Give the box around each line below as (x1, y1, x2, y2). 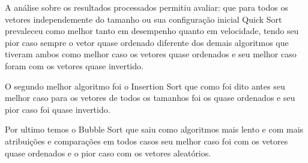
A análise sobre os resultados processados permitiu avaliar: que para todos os (5, 1, 288, 13)
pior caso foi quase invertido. (5, 103, 110, 115)
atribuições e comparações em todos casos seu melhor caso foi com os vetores (5, 134, 288, 147)
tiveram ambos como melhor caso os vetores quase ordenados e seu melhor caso (5, 48, 297, 60)
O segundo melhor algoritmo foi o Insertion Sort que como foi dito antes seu (5, 79, 285, 92)
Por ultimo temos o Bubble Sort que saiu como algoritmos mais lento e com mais (5, 123, 304, 136)
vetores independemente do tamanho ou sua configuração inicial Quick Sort (5, 13, 282, 25)
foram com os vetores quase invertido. (5, 59, 143, 72)
